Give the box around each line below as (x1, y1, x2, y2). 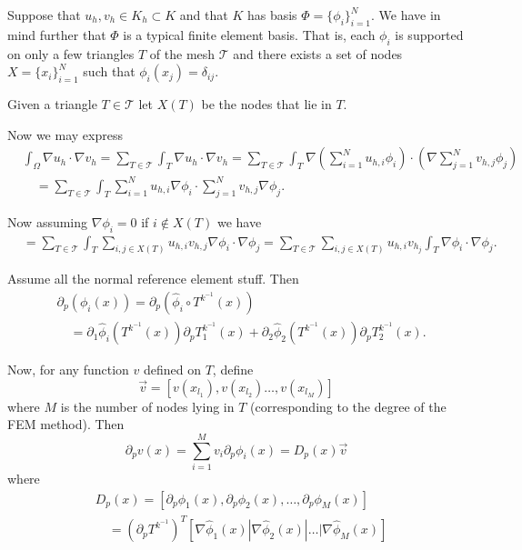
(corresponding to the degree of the (250, 396, 447, 415)
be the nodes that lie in (201, 95, 332, 114)
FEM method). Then (7, 415, 125, 434)
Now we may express (7, 125, 123, 144)
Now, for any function (7, 360, 129, 379)
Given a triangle (7, 95, 97, 114)
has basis (246, 5, 297, 24)
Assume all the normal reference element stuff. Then (7, 269, 299, 288)
